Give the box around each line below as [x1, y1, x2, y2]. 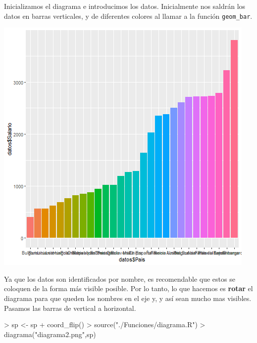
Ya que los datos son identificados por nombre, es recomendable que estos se [4, 273, 235, 284]
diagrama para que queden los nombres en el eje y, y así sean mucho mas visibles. [4, 293, 252, 303]
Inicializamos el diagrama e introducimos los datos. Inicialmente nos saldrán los [4, 1, 246, 11]
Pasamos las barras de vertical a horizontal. [4, 302, 136, 313]
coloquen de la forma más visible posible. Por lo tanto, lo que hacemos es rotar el [4, 283, 253, 294]
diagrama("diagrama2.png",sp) [4, 329, 96, 339]
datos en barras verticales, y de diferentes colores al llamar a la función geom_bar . [4, 10, 253, 21]
